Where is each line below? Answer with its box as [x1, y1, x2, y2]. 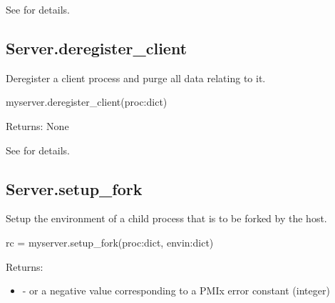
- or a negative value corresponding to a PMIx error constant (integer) [22, 283, 330, 298]
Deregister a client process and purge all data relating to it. [6, 70, 266, 85]
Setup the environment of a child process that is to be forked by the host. [6, 211, 327, 226]
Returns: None [6, 118, 69, 133]
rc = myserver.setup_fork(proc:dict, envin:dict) [6, 234, 214, 249]
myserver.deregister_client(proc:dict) [6, 94, 167, 109]
